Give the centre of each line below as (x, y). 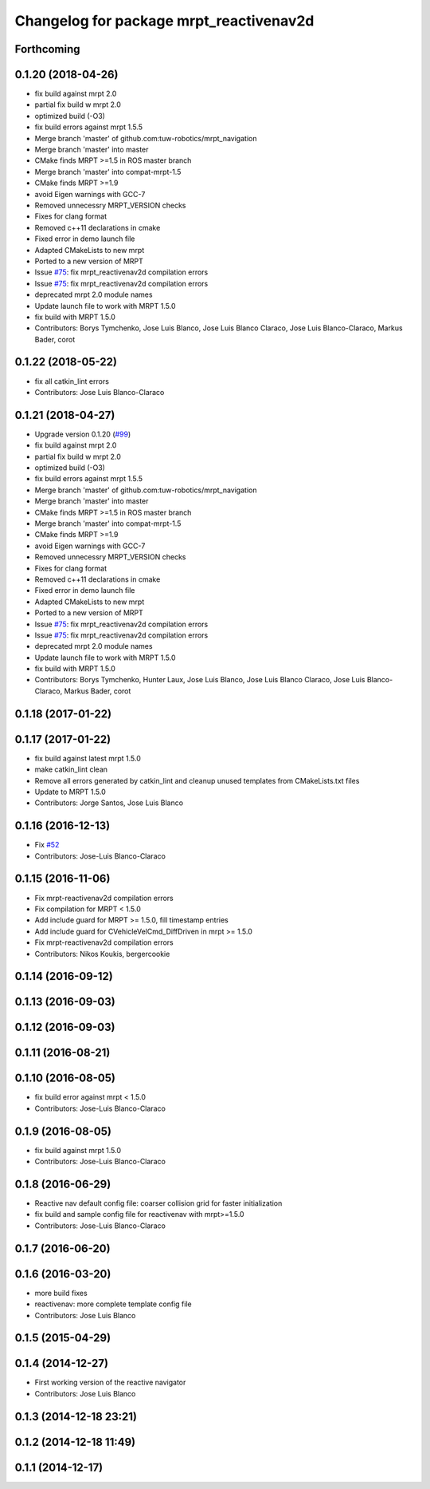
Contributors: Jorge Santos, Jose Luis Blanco (109, 803)
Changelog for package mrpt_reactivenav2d (164, 21)
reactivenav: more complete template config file (113, 1304)
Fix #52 (47, 845)
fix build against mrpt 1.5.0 (78, 1150)
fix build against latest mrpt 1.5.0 (88, 758)
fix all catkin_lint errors (72, 381)
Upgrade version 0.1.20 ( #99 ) (83, 434)
